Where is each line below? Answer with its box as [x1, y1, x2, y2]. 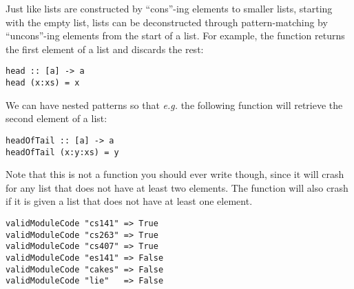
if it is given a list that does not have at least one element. [6, 194, 253, 208]
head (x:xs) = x [6, 78, 80, 88]
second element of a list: [6, 111, 107, 126]
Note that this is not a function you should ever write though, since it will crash [6, 167, 344, 181]
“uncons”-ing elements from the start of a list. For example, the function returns [6, 28, 345, 43]
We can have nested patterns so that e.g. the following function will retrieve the [6, 97, 343, 112]
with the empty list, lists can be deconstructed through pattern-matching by [6, 14, 328, 29]
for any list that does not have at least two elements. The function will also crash [6, 180, 348, 195]
